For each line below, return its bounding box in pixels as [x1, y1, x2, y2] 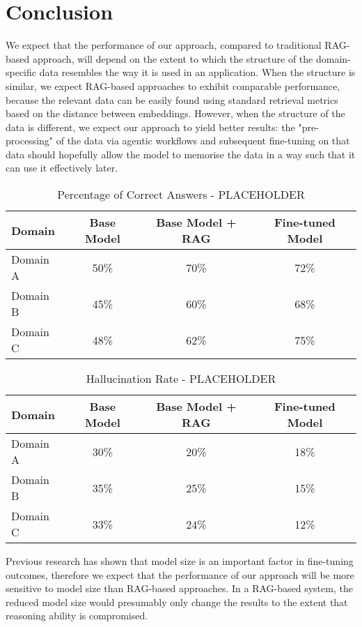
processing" [6, 133, 54, 148]
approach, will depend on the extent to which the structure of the [32, 51, 313, 66]
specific [6, 65, 37, 80]
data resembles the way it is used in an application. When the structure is [39, 65, 356, 80]
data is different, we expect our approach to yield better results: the [6, 119, 295, 134]
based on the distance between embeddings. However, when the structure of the [6, 106, 345, 121]
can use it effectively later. [6, 160, 118, 175]
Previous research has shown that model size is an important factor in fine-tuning [6, 554, 354, 568]
